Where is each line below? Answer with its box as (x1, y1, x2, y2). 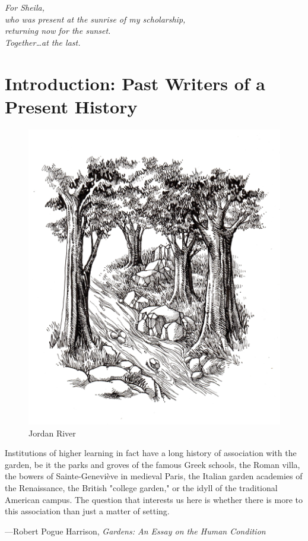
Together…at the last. (5, 36, 81, 48)
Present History (5, 94, 138, 118)
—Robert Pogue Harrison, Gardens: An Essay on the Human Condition (5, 524, 266, 537)
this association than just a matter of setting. (5, 505, 170, 517)
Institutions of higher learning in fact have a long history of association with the (5, 447, 297, 459)
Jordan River (28, 426, 76, 439)
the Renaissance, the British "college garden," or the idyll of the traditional (5, 481, 278, 493)
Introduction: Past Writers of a (5, 71, 265, 95)
